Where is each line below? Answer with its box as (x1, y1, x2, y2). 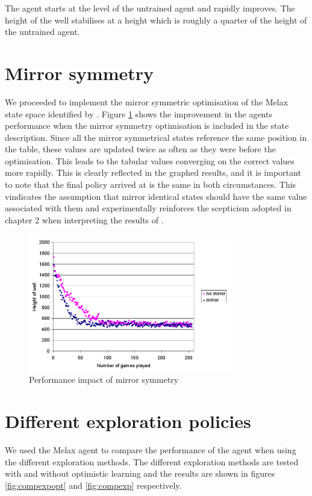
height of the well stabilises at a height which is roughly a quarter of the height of (5, 13, 307, 26)
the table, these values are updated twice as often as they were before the (5, 143, 276, 155)
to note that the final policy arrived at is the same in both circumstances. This (5, 178, 296, 191)
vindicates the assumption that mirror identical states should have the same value (5, 190, 307, 202)
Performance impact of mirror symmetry (29, 373, 179, 386)
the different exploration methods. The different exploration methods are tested (5, 455, 299, 468)
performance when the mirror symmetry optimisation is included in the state (5, 119, 289, 132)
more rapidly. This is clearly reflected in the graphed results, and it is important (5, 166, 301, 179)
